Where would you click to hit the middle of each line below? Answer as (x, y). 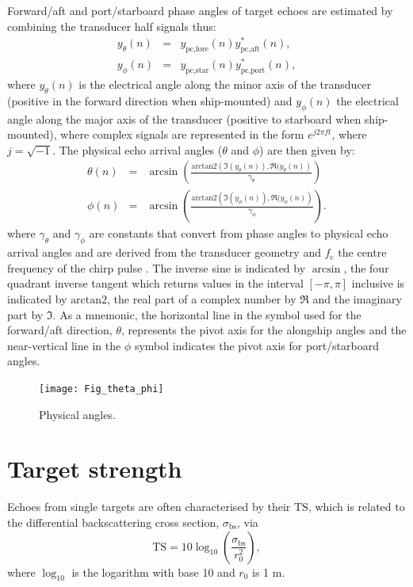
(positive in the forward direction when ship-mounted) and (150, 100)
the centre (362, 252)
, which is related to (356, 507)
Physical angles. (77, 414)
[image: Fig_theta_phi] (101, 389)
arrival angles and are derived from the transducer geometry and (164, 252)
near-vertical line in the (64, 345)
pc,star (197, 70)
